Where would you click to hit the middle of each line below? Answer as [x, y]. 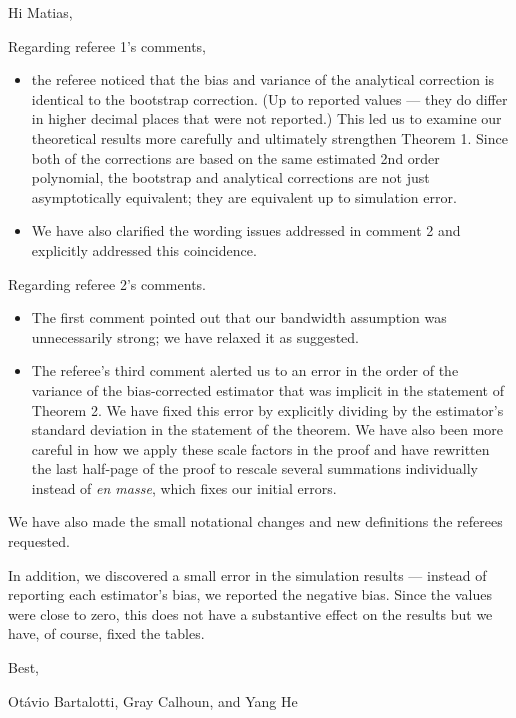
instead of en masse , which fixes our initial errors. [184, 487]
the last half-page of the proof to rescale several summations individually [254, 468]
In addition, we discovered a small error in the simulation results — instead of [247, 574]
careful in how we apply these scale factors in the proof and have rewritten [260, 448]
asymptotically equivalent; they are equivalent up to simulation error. [244, 196]
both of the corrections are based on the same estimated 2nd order [235, 157]
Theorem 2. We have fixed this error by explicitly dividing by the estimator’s [267, 409]
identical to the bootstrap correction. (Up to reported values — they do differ [269, 98]
